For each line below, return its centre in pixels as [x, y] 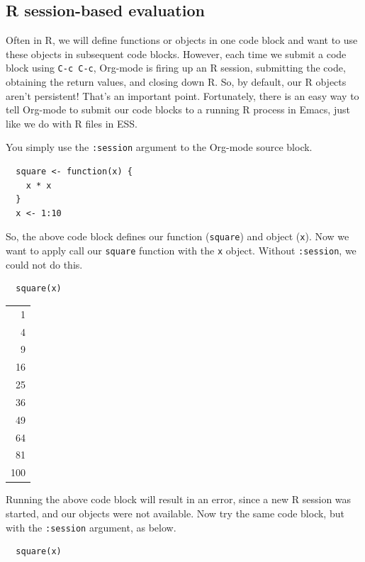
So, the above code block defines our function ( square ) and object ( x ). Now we [178, 236]
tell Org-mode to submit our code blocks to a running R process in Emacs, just [178, 109]
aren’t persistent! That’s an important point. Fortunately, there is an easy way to [182, 95]
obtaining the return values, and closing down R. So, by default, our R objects [176, 82]
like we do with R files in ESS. [72, 123]
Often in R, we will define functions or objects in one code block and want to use [182, 40]
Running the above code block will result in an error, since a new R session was [179, 499]
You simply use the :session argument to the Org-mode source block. [159, 147]
